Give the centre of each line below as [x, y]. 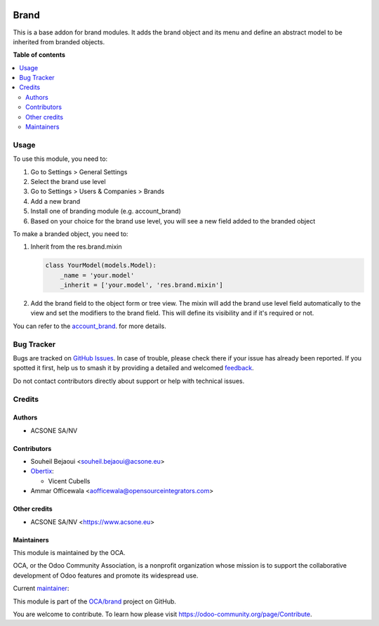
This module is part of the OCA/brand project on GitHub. [95, 601]
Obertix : [42, 471]
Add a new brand [55, 201]
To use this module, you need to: [60, 159]
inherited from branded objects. [59, 41]
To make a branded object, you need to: [71, 234]
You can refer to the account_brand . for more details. [89, 326]
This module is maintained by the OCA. [69, 553]
